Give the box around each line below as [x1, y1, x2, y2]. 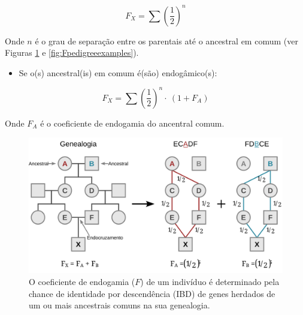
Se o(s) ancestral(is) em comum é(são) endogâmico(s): [19, 66, 217, 79]
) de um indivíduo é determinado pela [140, 275, 280, 288]
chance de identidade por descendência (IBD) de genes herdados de [29, 287, 275, 299]
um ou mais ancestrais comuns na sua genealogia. [29, 299, 210, 311]
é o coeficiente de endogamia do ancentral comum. [40, 116, 225, 129]
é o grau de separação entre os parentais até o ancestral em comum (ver [35, 34, 298, 47]
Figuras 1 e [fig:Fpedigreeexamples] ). [5, 46, 139, 59]
